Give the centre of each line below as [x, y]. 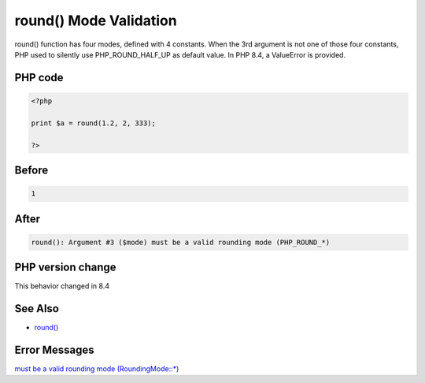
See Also [37, 309]
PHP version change [66, 268]
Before [31, 170]
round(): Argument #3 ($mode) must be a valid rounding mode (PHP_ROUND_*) [181, 242]
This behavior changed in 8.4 [62, 286]
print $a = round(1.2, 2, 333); [94, 123]
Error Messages [54, 350]
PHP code [39, 78]
